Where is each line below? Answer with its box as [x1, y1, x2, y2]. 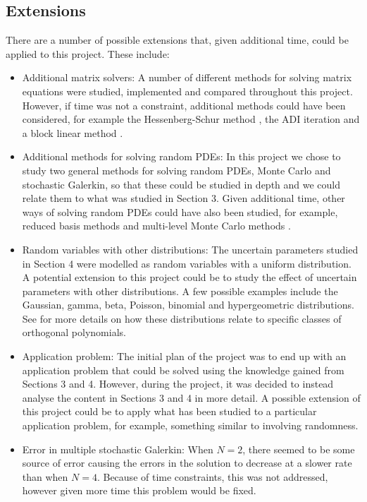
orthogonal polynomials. [22, 325, 126, 340]
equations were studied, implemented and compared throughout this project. [22, 83, 353, 98]
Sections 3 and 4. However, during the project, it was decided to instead [22, 376, 334, 391]
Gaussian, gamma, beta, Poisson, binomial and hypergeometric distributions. [22, 297, 354, 312]
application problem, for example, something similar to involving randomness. [22, 418, 359, 433]
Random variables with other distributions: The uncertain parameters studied [22, 241, 359, 256]
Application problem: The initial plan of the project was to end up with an [22, 349, 347, 364]
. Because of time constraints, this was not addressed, [97, 469, 328, 484]
